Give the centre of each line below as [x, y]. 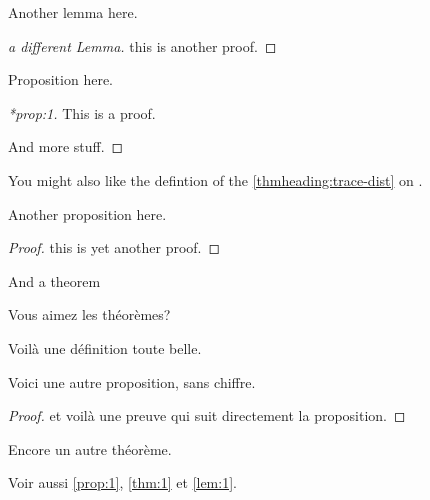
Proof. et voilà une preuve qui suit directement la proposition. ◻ [207, 415]
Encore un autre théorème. [90, 448]
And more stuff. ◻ [66, 146]
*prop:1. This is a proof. [82, 112]
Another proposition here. [87, 213]
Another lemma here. [73, 12]
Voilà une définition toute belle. [105, 347]
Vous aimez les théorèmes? [89, 314]
